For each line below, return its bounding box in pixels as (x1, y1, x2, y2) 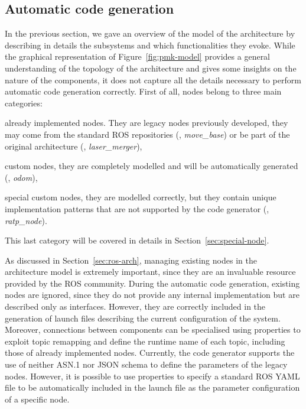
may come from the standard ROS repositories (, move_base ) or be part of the (5, 128, 290, 140)
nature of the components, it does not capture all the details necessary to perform (5, 73, 301, 86)
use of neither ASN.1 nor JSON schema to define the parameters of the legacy (5, 358, 288, 371)
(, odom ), (5, 171, 38, 183)
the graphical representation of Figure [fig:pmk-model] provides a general (5, 50, 271, 63)
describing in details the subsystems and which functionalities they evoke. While (5, 38, 295, 51)
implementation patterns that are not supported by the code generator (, (5, 202, 269, 215)
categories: (5, 96, 43, 109)
